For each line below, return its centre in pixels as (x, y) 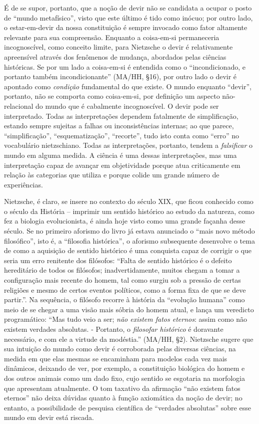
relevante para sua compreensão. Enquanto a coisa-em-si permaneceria (112, 37)
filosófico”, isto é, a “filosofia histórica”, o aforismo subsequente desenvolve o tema (129, 240)
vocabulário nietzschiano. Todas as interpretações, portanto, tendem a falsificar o (128, 145)
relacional (19, 105)
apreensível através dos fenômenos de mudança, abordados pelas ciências (115, 56)
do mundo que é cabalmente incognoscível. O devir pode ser (127, 105)
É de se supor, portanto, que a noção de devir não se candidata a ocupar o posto (128, 8)
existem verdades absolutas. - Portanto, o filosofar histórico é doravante (114, 329)
